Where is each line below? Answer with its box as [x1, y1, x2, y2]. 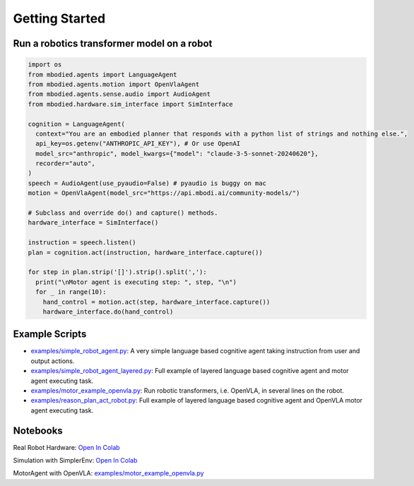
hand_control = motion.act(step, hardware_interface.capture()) [42, 297, 271, 306]
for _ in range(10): [35, 288, 107, 296]
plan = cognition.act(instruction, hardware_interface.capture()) [28, 248, 263, 256]
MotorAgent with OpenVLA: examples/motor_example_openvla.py [13, 469, 204, 478]
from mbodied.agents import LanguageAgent [28, 71, 177, 78]
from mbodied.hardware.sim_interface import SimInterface [28, 100, 233, 108]
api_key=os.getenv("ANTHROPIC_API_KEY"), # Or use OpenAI [35, 140, 241, 148]
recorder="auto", [35, 160, 95, 167]
